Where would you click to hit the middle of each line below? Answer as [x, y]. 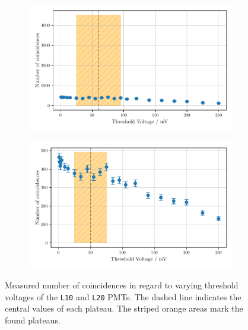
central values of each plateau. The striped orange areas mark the [124, 308]
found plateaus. [33, 320]
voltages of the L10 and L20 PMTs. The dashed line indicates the [123, 296]
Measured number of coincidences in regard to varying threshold [122, 285]
